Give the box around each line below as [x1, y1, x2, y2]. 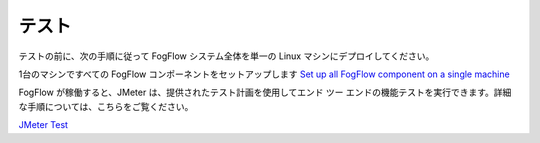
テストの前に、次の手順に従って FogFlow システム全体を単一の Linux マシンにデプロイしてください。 [18, 50, 435, 62]
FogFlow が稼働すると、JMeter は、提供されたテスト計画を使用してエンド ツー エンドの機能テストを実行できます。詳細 [18, 86, 512, 99]
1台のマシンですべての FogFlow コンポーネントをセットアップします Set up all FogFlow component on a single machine [18, 68, 510, 80]
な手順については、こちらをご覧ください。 [18, 100, 194, 112]
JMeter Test [18, 119, 69, 131]
